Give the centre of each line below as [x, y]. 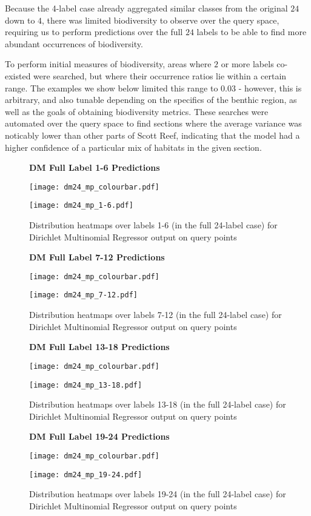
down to [20, 20]
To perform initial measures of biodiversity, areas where [108, 64]
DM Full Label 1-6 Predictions [95, 167]
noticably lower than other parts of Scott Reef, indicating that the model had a [152, 135]
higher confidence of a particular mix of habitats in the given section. [133, 147]
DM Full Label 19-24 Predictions [99, 436]
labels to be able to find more [252, 32]
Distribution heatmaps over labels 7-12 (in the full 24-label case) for [155, 315]
